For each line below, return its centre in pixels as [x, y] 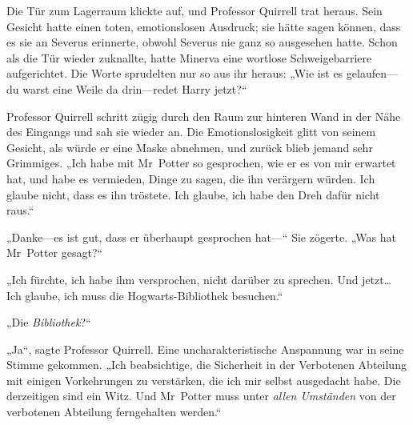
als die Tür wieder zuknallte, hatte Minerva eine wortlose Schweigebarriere [189, 57]
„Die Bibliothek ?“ [49, 322]
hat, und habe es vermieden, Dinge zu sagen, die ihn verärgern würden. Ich [191, 178]
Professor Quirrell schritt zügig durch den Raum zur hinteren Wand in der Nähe [204, 116]
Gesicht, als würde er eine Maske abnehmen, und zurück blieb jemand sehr [190, 147]
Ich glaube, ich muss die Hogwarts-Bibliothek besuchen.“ [145, 295]
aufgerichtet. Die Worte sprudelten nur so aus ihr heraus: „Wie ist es [175, 73]
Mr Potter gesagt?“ [55, 253]
